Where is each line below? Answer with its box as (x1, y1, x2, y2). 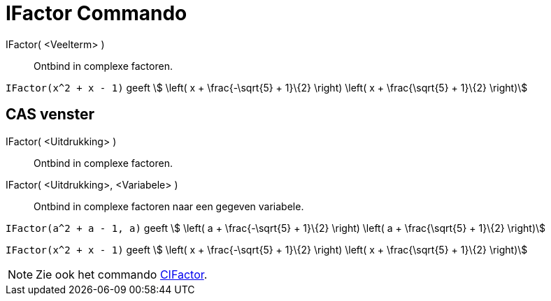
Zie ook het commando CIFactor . (36, 267, 208, 281)
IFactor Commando (6, 1, 187, 25)
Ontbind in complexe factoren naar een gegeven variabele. (34, 200, 304, 212)
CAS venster (6, 105, 95, 124)
